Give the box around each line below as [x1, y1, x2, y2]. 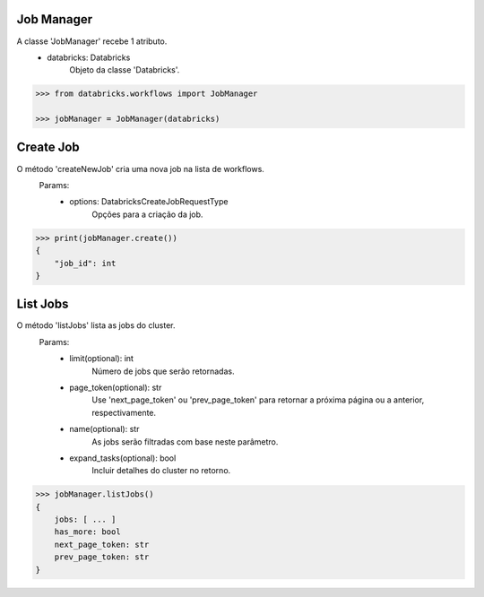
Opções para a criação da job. [91, 209, 203, 220]
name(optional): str [69, 424, 140, 435]
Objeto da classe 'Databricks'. [69, 65, 180, 75]
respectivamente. [91, 407, 157, 418]
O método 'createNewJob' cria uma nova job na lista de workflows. [16, 163, 264, 174]
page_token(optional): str [69, 382, 162, 393]
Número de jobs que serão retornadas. [91, 366, 235, 376]
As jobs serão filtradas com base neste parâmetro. [91, 436, 279, 447]
